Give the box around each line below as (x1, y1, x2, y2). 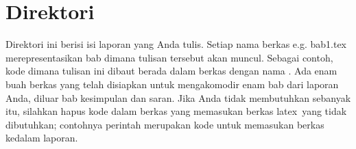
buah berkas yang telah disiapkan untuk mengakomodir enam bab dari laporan (5, 77, 339, 91)
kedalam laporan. (5, 131, 78, 145)
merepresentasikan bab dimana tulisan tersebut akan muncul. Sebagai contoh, (5, 50, 333, 64)
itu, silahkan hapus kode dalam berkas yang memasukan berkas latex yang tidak (5, 104, 347, 118)
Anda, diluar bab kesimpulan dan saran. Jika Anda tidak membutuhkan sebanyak (5, 90, 351, 105)
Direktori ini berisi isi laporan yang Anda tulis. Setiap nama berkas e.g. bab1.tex (5, 37, 346, 51)
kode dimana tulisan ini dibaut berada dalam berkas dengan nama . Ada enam (5, 64, 337, 78)
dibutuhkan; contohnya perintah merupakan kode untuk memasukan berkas (5, 117, 324, 131)
